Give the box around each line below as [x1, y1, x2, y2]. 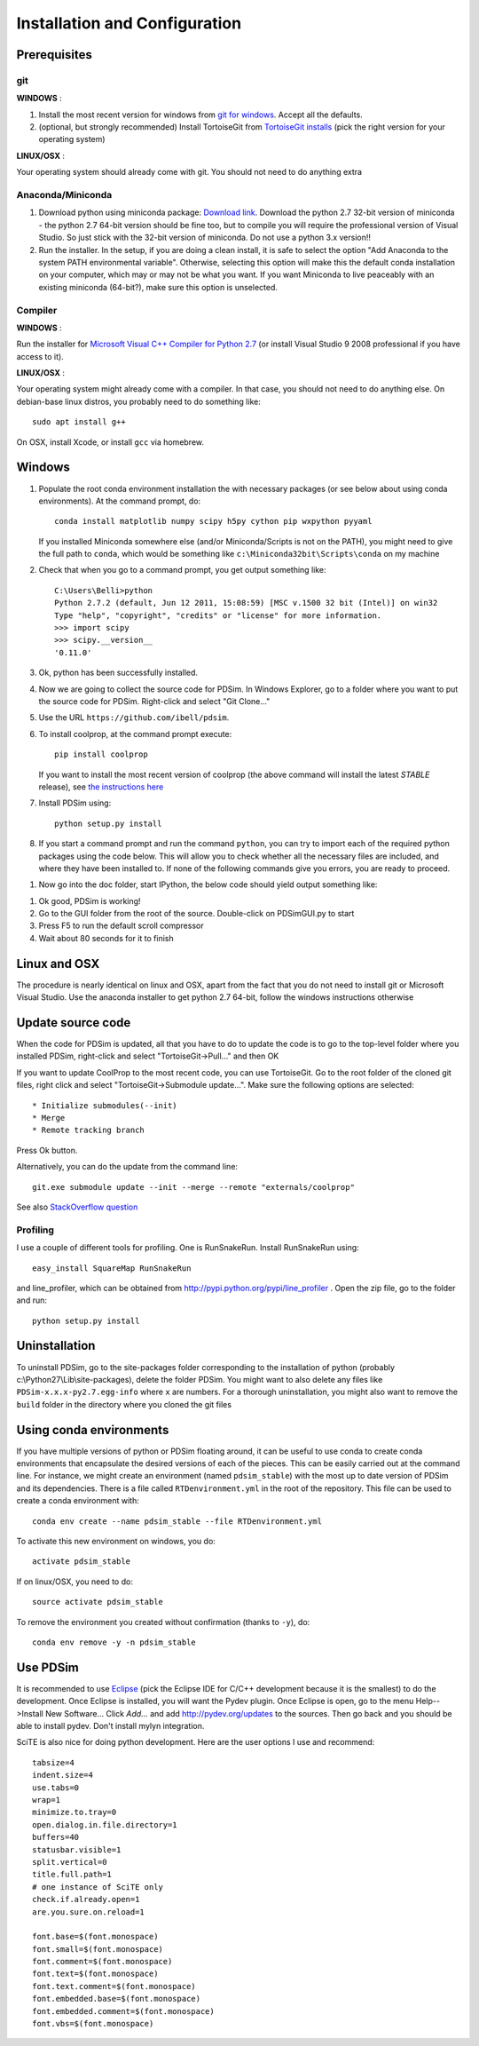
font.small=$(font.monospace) [32, 1944, 164, 1954]
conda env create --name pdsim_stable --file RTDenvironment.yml [32, 1516, 323, 1527]
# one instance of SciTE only [32, 1882, 164, 1891]
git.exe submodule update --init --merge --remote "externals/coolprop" [32, 1182, 355, 1192]
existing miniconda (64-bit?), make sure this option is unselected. [38, 282, 279, 292]
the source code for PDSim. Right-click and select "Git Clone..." [38, 696, 271, 706]
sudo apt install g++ [32, 417, 126, 427]
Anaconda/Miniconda [16, 189, 113, 202]
